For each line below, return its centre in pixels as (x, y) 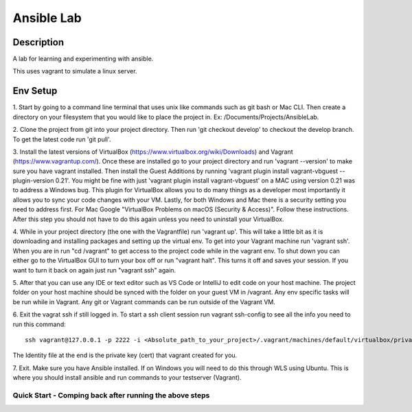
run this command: (39, 324)
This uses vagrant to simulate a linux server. (75, 71)
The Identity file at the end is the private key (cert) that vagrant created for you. (125, 355)
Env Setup (35, 91)
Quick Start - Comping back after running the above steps (111, 395)
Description (38, 42)
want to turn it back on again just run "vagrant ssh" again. (94, 270)
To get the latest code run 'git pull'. (62, 139)
